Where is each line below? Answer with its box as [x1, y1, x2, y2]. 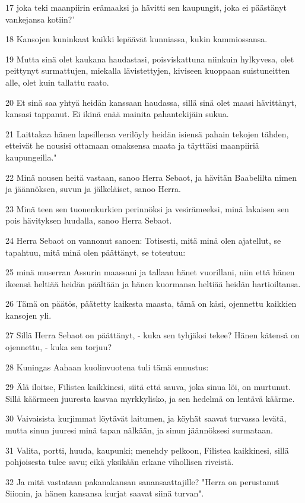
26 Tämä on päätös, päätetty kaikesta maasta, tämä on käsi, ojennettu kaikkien [5, 297, 297, 310]
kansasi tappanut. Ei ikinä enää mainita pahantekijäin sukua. [5, 108, 229, 120]
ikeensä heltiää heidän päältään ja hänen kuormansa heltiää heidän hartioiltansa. [5, 277, 301, 290]
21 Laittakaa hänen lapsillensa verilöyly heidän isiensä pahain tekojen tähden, [5, 127, 289, 140]
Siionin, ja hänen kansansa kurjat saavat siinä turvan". [5, 487, 204, 499]
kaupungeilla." [5, 150, 57, 163]
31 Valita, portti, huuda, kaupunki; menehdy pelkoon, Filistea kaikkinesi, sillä [5, 444, 289, 456]
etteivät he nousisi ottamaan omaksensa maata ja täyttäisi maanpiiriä [5, 139, 259, 152]
